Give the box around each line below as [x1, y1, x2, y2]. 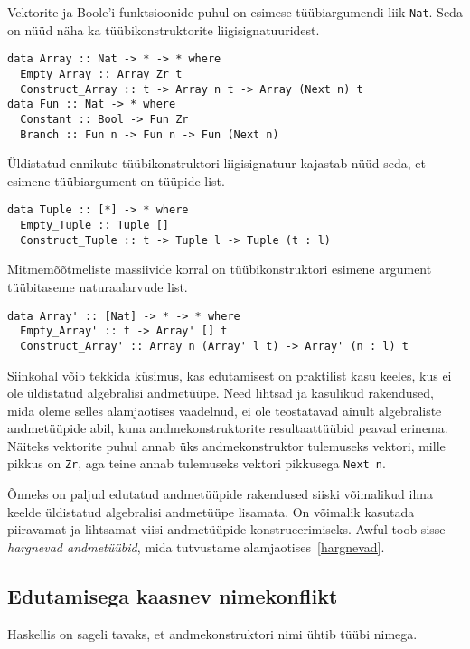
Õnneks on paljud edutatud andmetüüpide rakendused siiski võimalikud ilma [7, 484, 433, 503]
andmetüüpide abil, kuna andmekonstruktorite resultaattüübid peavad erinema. [7, 419, 448, 437]
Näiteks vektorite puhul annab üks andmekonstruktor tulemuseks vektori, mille [7, 436, 446, 455]
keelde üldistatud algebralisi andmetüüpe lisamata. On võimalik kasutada [7, 502, 415, 521]
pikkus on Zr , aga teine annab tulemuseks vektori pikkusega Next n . [7, 454, 386, 473]
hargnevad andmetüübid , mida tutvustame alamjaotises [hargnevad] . [7, 537, 385, 556]
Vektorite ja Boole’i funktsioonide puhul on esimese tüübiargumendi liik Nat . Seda [7, 3, 463, 21]
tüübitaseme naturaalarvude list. [7, 277, 188, 296]
